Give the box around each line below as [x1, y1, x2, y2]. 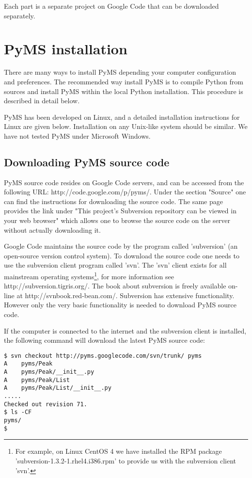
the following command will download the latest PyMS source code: [4, 335, 205, 345]
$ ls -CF [4, 409, 32, 416]
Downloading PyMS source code [4, 154, 170, 169]
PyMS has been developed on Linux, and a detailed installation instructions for [4, 112, 240, 122]
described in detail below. [4, 96, 80, 106]
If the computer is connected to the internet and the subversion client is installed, [4, 325, 247, 335]
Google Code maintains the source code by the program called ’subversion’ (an [4, 241, 238, 251]
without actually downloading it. [4, 224, 101, 235]
